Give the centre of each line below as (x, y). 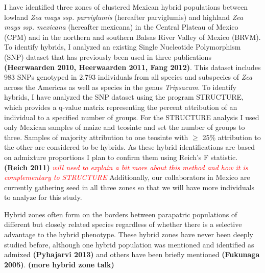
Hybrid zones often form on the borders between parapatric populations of (121, 214)
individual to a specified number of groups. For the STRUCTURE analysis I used (132, 117)
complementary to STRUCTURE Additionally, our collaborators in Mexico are (127, 177)
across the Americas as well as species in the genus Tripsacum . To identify (120, 87)
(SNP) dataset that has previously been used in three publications (108, 56)
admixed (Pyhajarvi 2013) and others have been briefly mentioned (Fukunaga (132, 254)
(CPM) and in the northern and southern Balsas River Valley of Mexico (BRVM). (132, 37)
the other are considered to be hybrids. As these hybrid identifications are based (130, 147)
